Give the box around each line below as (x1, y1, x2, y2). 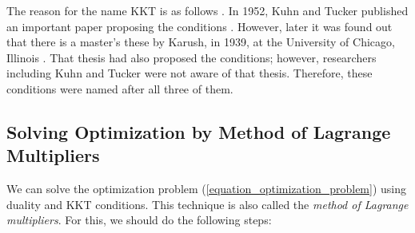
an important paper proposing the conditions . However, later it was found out (6, 18, 393, 34)
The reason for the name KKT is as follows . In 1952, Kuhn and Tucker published (6, 2, 409, 18)
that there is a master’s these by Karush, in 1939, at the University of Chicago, (6, 34, 395, 50)
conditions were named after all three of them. (6, 80, 233, 97)
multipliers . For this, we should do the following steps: (6, 211, 272, 228)
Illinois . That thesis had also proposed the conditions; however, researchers (6, 49, 377, 65)
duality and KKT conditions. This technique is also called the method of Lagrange (6, 195, 409, 212)
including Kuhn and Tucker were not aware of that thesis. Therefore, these (6, 65, 373, 81)
